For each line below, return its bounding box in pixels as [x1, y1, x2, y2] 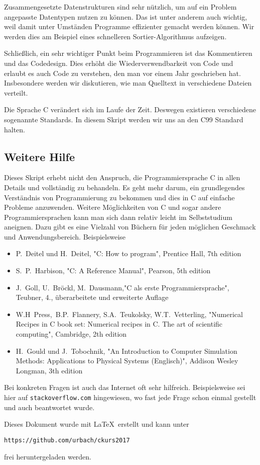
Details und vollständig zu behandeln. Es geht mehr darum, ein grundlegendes [4, 182, 245, 192]
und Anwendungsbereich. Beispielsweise [4, 231, 126, 242]
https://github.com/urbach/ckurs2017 [4, 436, 130, 444]
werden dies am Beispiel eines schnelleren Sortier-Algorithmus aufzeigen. [4, 31, 227, 41]
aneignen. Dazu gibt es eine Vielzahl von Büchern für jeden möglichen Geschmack [4, 221, 256, 232]
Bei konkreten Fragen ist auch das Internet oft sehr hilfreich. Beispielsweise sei [4, 382, 245, 393]
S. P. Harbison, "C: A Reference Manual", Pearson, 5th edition [16, 265, 211, 276]
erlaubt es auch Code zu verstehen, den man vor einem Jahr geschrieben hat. [4, 67, 241, 78]
